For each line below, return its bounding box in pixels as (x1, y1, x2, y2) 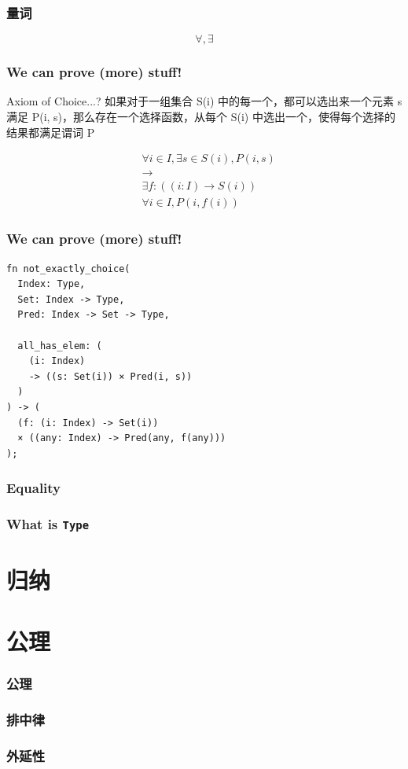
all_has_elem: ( (17, 340, 102, 351)
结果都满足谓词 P (6, 123, 95, 140)
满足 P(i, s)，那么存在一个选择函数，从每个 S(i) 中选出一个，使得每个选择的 (6, 109, 395, 125)
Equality (6, 478, 61, 498)
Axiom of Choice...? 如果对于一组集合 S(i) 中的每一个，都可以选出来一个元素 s (6, 93, 402, 109)
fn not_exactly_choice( (6, 263, 130, 274)
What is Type (6, 514, 90, 534)
